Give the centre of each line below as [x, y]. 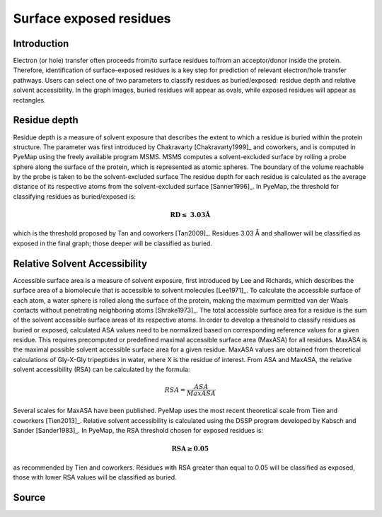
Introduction [41, 43]
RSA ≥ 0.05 [190, 449]
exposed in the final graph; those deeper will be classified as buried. [112, 243]
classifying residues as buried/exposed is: [74, 196]
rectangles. [29, 100]
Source [29, 498]
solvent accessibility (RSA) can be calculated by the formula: [102, 370]
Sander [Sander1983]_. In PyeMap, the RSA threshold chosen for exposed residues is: [138, 431]
